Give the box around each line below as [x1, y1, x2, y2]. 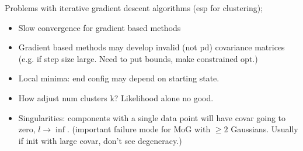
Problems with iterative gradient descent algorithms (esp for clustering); [5, 2, 263, 13]
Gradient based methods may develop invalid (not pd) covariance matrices [18, 41, 285, 53]
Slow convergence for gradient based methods [18, 21, 181, 33]
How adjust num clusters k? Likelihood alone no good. [18, 91, 214, 104]
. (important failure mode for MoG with [67, 123, 211, 135]
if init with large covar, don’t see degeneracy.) [18, 134, 182, 146]
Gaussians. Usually [231, 123, 298, 135]
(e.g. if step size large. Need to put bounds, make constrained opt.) [18, 52, 258, 64]
